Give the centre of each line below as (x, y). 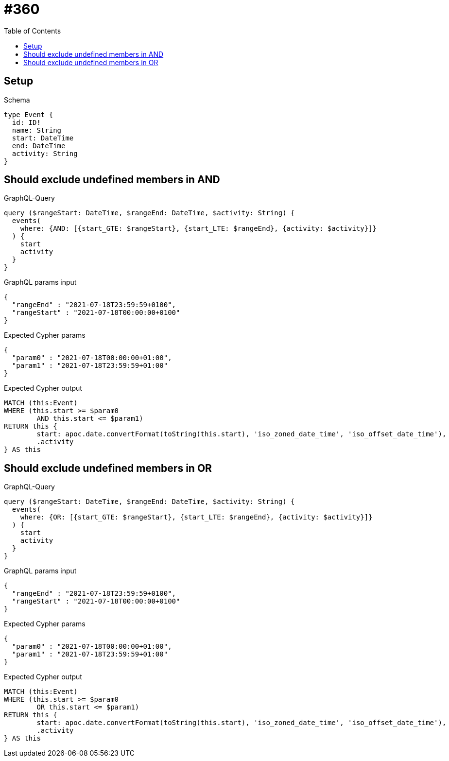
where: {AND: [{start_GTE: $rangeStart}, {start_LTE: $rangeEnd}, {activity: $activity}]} (199, 229)
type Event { (29, 114)
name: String (37, 130)
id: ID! (26, 122)
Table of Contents (33, 31)
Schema (17, 100)
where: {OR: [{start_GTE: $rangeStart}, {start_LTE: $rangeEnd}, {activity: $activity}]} (196, 517)
